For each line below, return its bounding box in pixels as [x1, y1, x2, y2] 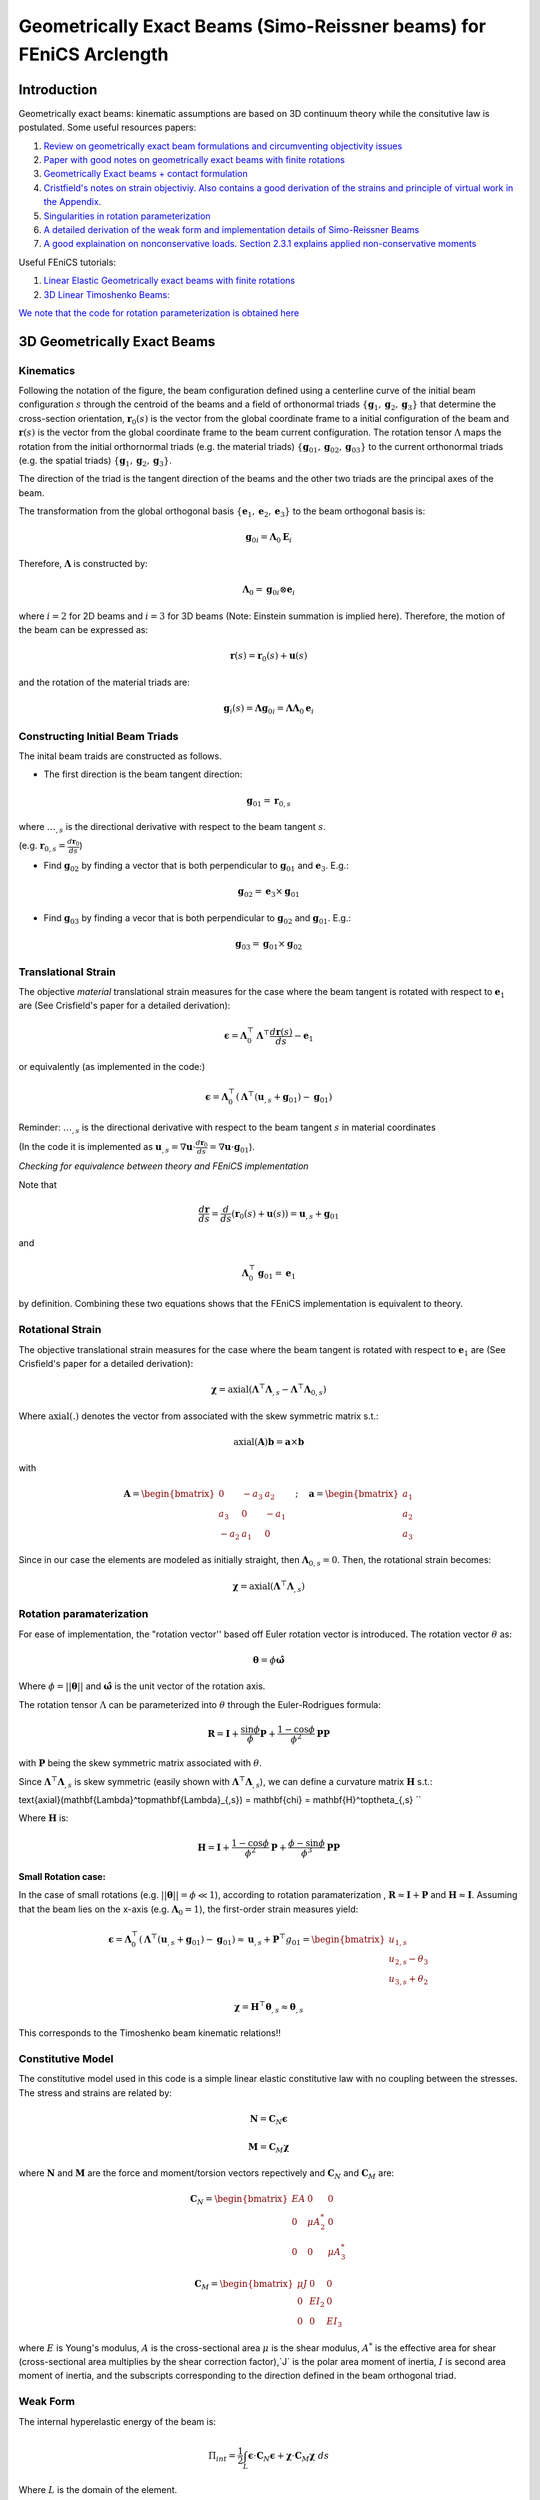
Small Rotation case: [18, 1870, 106, 1882]
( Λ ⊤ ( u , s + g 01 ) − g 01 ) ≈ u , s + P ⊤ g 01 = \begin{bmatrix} [138, 1932, 386, 1947]
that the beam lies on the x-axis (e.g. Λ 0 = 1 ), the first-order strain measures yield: [18, 1903, 359, 1917]
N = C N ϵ [249, 2113, 289, 2127]
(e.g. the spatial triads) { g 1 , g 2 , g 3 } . [18, 455, 172, 469]
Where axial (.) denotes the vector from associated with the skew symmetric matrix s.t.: [18, 1410, 379, 1422]
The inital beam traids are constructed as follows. [18, 750, 222, 762]
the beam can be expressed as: [18, 624, 149, 636]
